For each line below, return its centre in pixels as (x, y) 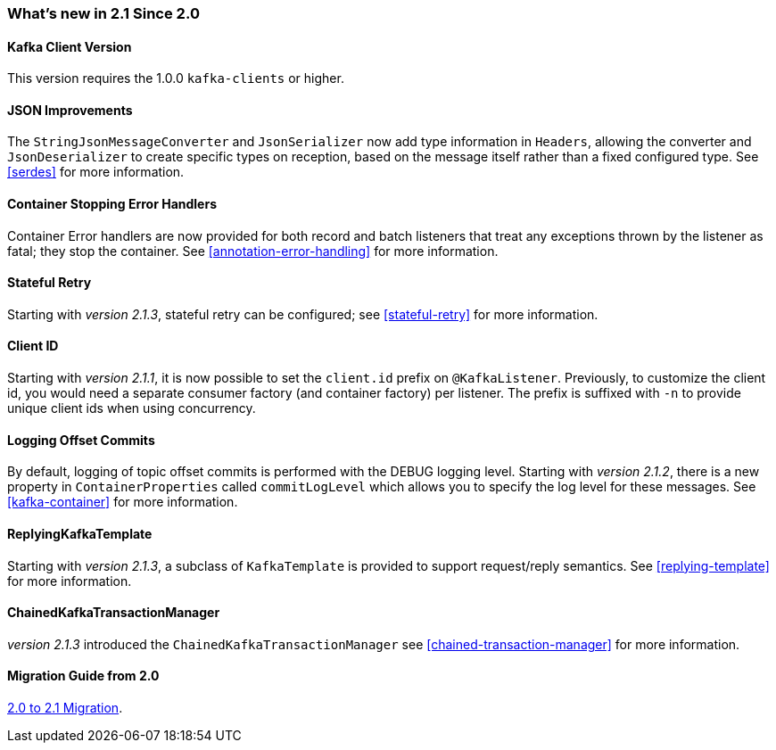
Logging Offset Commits (81, 440)
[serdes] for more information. (96, 172)
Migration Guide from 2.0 (83, 676)
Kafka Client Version (70, 46)
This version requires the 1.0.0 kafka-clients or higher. (176, 78)
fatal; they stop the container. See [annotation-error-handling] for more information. (253, 251)
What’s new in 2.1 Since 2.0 (103, 13)
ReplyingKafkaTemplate (80, 533)
